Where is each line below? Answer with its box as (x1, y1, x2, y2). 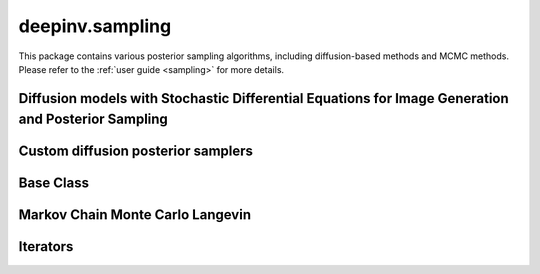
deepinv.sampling (18, 15, 172, 37)
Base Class (18, 175, 90, 192)
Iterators (18, 238, 74, 255)
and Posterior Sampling (18, 111, 169, 128)
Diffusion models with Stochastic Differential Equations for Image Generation (18, 90, 509, 107)
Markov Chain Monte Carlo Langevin (18, 206, 252, 224)
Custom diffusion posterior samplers (18, 143, 254, 160)
